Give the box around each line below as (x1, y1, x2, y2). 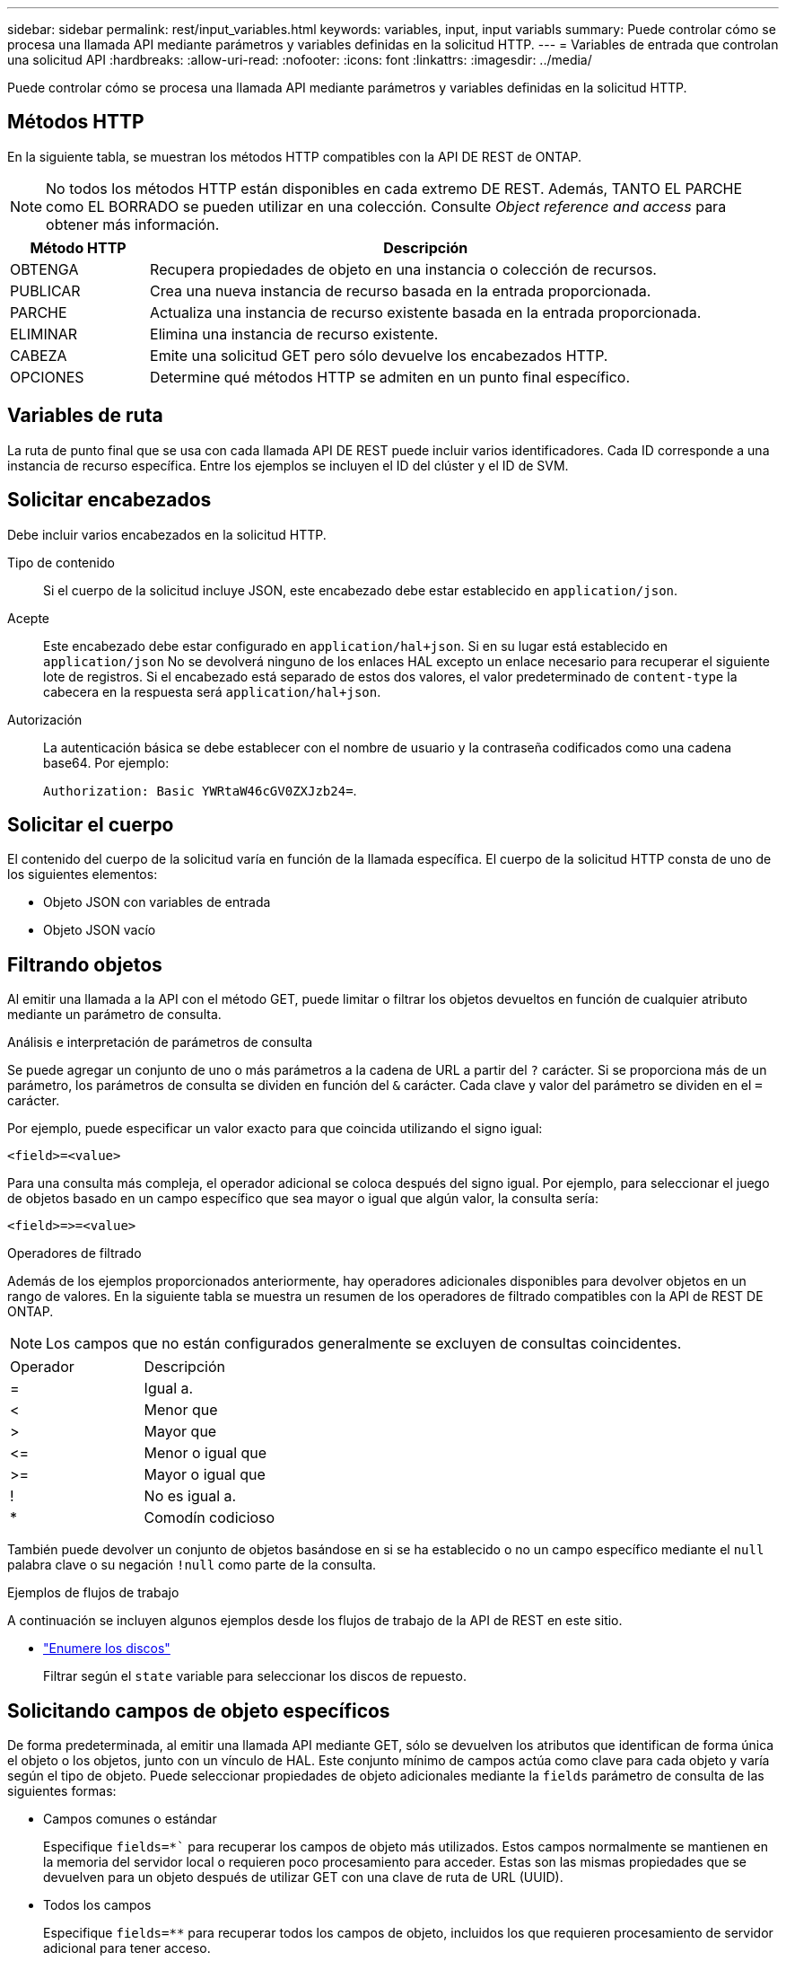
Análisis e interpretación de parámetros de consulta (7, 1034, 313, 1051)
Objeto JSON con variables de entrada (43, 894, 271, 910)
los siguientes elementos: (7, 866, 158, 883)
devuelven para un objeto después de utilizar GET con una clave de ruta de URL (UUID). (43, 1869, 563, 1886)
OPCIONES (10, 367, 84, 386)
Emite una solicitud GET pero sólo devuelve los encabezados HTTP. (150, 346, 608, 365)
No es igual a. (144, 1487, 237, 1506)
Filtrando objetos (7, 953, 162, 976)
